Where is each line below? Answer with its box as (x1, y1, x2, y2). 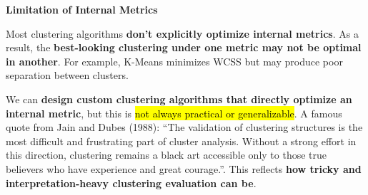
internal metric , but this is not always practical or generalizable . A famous (6, 105, 342, 120)
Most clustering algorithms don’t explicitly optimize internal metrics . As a (6, 26, 359, 41)
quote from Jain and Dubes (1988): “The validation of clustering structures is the (6, 120, 363, 135)
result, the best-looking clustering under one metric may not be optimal (6, 40, 362, 55)
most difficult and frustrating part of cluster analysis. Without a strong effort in (6, 133, 357, 148)
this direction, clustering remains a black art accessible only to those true (6, 147, 327, 162)
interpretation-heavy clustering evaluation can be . (6, 175, 257, 190)
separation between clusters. (6, 68, 129, 83)
